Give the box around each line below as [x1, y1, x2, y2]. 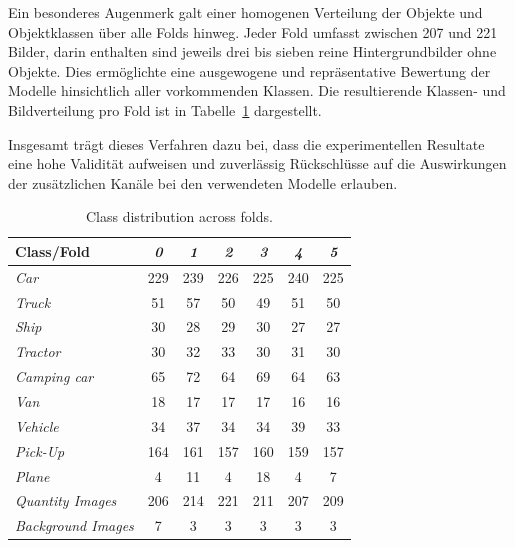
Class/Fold [15, 240, 90, 261]
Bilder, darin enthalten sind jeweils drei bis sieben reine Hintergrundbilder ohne [8, 41, 497, 62]
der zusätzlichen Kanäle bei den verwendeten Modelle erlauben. [8, 172, 398, 193]
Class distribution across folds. [86, 206, 273, 227]
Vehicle [15, 415, 59, 436]
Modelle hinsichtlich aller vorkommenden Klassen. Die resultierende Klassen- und [8, 80, 506, 101]
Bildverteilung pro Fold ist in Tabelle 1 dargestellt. [8, 99, 322, 120]
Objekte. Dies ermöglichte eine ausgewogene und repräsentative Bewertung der [8, 60, 491, 81]
